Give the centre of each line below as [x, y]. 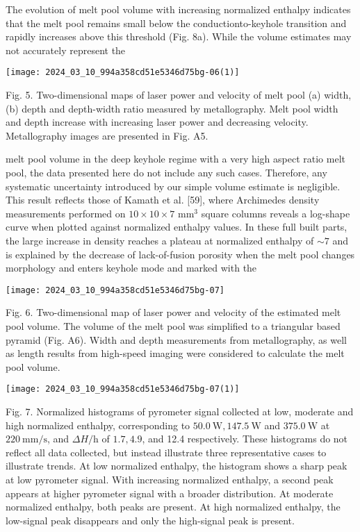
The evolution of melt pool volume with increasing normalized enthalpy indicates [178, 9]
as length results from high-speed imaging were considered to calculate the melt [175, 353]
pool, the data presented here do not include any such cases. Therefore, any [166, 172]
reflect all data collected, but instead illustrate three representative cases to [166, 452]
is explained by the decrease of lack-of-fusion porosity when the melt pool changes [180, 254]
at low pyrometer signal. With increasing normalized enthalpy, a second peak [170, 479]
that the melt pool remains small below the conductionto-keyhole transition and [176, 23]
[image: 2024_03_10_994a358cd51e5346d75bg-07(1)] [123, 389]
